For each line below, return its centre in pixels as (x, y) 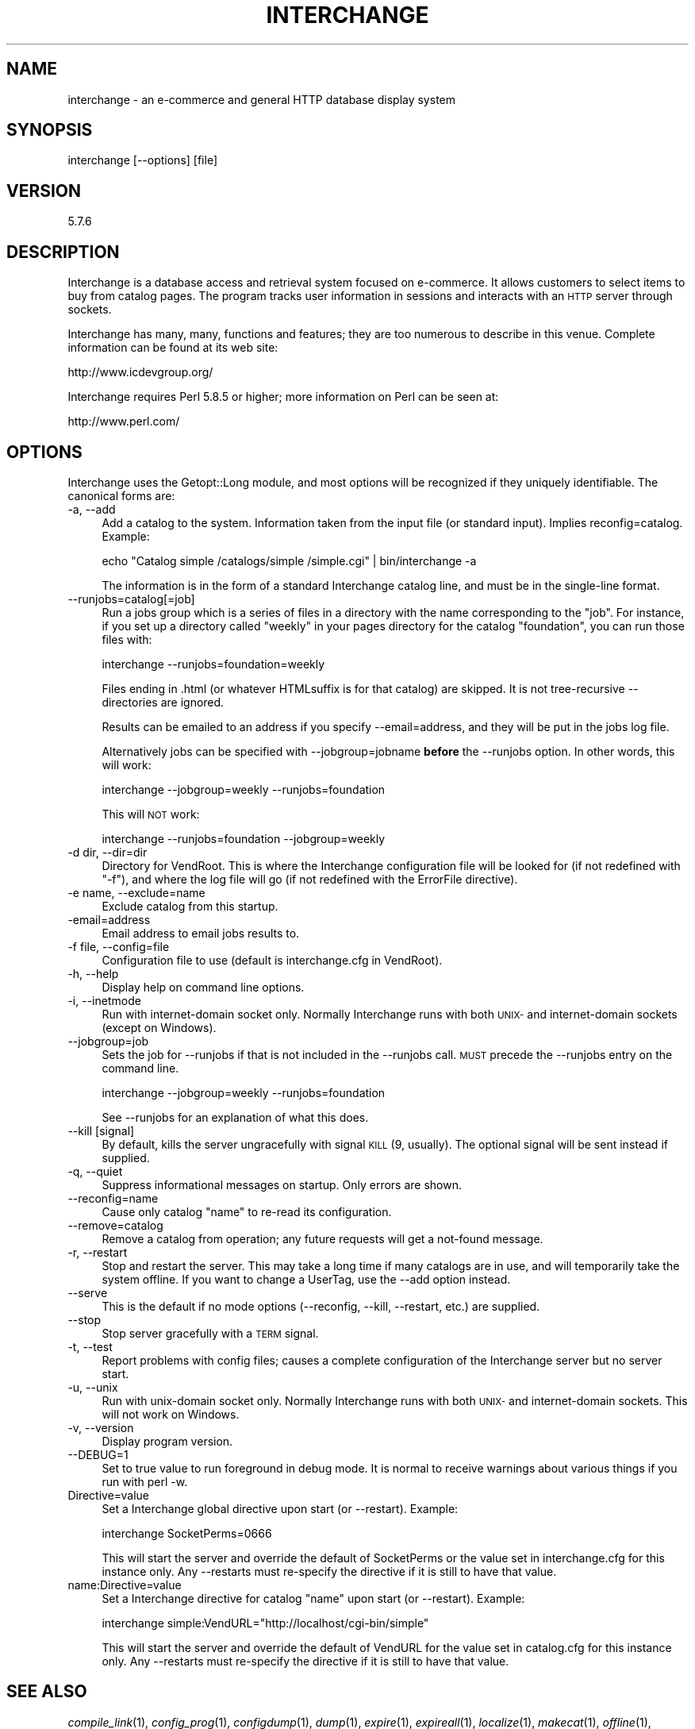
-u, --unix (93, 1387)
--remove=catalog (115, 1225)
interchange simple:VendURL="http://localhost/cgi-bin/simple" (265, 1623)
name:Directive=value (125, 1585)
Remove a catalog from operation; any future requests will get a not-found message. (323, 1238)
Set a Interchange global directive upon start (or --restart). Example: (280, 1508)
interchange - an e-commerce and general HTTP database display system (261, 99)
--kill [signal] (101, 1130)
